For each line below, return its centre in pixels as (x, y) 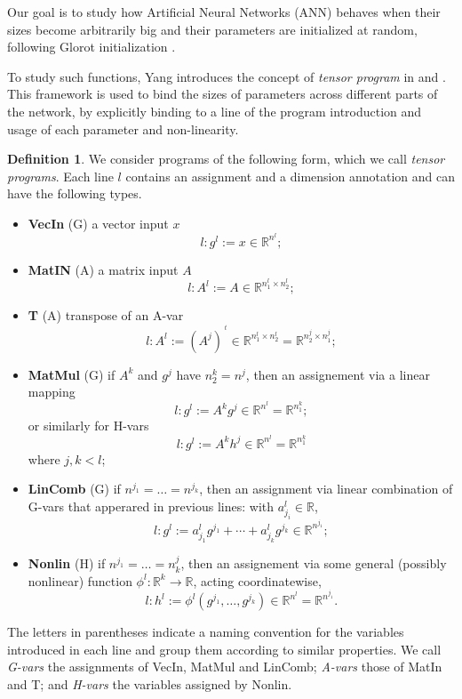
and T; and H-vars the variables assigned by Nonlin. (150, 683)
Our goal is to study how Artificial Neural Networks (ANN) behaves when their (224, 12)
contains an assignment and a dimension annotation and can (290, 176)
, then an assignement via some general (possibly (314, 563)
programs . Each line (60, 176)
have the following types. (75, 193)
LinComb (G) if (74, 489)
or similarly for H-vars (88, 426)
